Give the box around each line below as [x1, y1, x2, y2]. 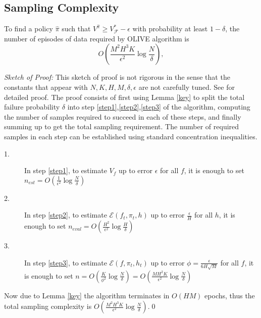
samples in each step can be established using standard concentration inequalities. [4, 131, 257, 142]
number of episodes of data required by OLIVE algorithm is [4, 33, 189, 43]
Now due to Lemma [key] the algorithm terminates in [4, 290, 170, 300]
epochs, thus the [204, 290, 255, 300]
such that [62, 23, 91, 34]
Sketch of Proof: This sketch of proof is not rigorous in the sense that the [4, 72, 230, 82]
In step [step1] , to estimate [24, 165, 107, 176]
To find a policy [4, 23, 53, 34]
